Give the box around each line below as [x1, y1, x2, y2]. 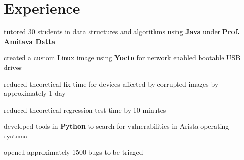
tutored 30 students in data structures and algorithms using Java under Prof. [4, 26, 240, 37]
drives [4, 62, 22, 72]
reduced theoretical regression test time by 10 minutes [4, 104, 166, 114]
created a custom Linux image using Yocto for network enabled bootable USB [4, 52, 241, 63]
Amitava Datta [4, 36, 55, 46]
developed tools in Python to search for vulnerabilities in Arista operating [4, 121, 229, 131]
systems [4, 130, 27, 140]
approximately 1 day [4, 88, 66, 98]
